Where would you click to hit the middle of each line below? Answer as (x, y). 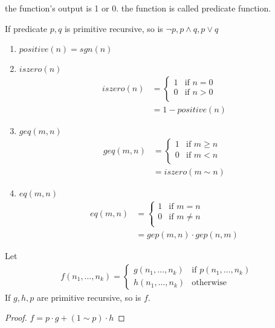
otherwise (209, 283)
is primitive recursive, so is (114, 28)
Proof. (16, 317)
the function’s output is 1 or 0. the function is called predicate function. (138, 8)
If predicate (26, 28)
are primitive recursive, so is (89, 297)
